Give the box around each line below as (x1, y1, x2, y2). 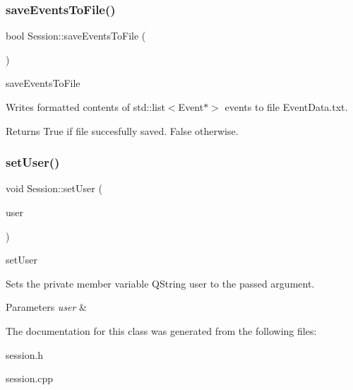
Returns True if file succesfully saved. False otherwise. (6, 123, 239, 138)
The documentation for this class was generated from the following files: (6, 323, 317, 338)
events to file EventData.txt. (225, 100, 348, 114)
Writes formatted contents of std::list (6, 100, 165, 114)
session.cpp (6, 371, 54, 386)
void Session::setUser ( (6, 181, 102, 196)
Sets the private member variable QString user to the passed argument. (6, 276, 315, 290)
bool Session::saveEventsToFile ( (6, 28, 146, 43)
